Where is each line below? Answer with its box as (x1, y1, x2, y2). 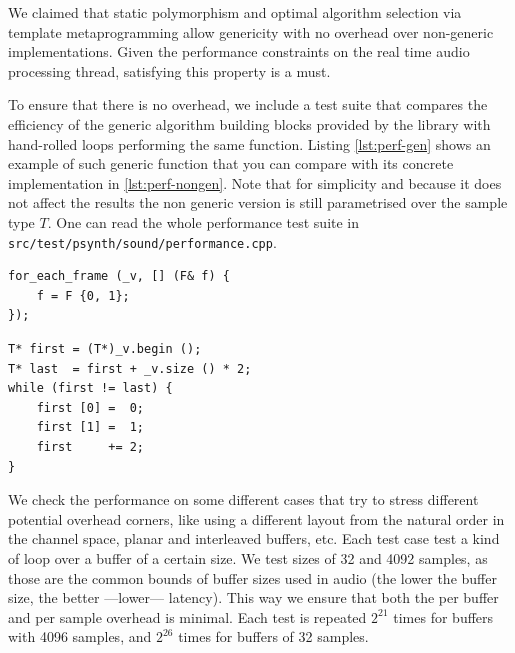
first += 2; (36, 439, 145, 454)
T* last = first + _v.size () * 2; (8, 361, 252, 376)
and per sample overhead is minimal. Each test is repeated (8, 606, 367, 627)
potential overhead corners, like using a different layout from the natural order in (8, 508, 505, 529)
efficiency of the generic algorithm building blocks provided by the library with (8, 113, 491, 134)
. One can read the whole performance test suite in (47, 211, 360, 232)
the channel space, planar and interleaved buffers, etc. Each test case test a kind (8, 528, 500, 549)
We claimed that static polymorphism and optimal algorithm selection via (8, 2, 462, 22)
